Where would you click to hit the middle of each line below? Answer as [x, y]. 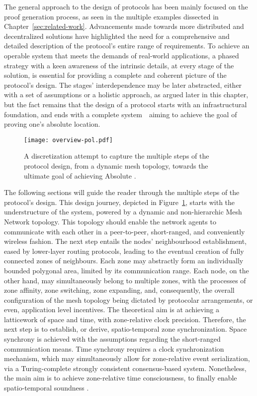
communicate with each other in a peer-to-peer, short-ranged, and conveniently [125, 231]
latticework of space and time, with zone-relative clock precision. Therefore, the [125, 319]
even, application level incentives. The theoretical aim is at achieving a [112, 309]
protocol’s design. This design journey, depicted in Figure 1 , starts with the [120, 202]
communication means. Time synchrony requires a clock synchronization [114, 348]
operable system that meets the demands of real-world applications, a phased [122, 55]
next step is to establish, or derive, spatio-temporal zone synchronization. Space [126, 329]
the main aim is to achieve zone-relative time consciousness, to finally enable [121, 378]
